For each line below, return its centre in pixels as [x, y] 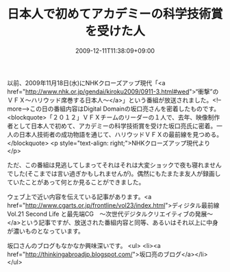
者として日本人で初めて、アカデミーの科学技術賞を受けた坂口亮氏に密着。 [112, 126]
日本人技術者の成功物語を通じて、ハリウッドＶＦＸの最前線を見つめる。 [121, 134]
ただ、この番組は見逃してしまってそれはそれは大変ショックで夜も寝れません [115, 165]
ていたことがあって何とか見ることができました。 [76, 182]
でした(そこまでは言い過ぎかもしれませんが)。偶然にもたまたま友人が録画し [114, 173]
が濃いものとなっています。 [46, 231]
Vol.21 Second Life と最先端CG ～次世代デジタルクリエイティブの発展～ [110, 214]
